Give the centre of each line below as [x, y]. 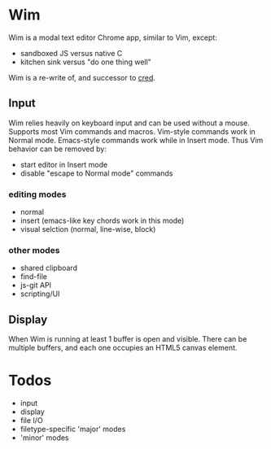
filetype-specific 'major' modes [73, 429]
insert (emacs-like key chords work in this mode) [102, 220]
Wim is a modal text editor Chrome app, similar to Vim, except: [113, 37]
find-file [33, 277]
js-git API [35, 286]
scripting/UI [40, 294]
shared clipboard [48, 268]
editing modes [37, 194]
